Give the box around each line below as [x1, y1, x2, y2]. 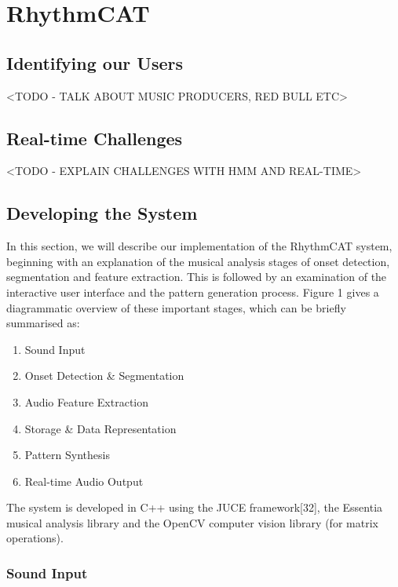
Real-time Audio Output [24, 472, 144, 489]
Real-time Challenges [6, 126, 183, 150]
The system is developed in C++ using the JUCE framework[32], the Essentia [6, 499, 383, 516]
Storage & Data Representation [24, 420, 177, 436]
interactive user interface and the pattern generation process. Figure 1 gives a [6, 283, 379, 300]
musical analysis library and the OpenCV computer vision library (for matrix [6, 514, 378, 530]
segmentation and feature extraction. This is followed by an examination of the [6, 268, 387, 285]
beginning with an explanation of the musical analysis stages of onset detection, [6, 253, 390, 269]
